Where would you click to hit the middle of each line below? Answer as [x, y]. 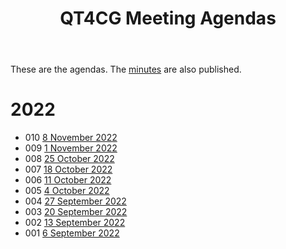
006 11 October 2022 [68, 180]
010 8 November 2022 [71, 138]
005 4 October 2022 [67, 191]
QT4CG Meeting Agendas [168, 18]
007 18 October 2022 [68, 169]
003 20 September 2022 [76, 212]
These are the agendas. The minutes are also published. [126, 69]
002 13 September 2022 [75, 223]
